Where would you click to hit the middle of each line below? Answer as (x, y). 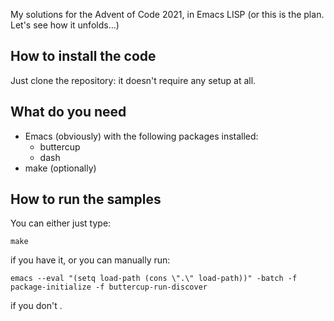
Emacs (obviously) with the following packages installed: (141, 136)
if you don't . (36, 306)
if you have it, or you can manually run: (90, 260)
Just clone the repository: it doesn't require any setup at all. (133, 80)
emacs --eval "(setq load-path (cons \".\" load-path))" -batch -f (154, 279)
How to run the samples (86, 199)
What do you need (68, 112)
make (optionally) (60, 168)
